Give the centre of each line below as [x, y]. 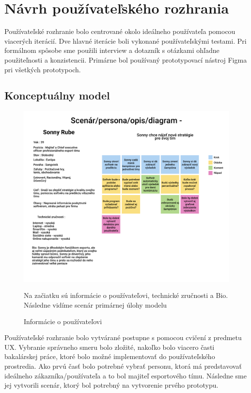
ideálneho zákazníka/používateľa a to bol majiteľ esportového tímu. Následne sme [125, 375]
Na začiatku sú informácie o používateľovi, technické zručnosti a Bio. [126, 295]
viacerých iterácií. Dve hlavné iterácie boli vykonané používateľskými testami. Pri [125, 41]
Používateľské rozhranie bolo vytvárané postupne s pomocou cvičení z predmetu [123, 337]
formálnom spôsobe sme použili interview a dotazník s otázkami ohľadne [112, 50]
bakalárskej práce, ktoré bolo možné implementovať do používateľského [110, 356]
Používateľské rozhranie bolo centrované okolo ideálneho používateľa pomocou [120, 31]
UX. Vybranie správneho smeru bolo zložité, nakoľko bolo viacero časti [110, 347]
